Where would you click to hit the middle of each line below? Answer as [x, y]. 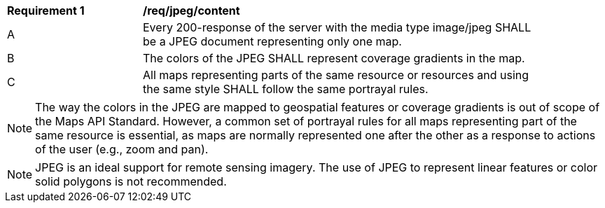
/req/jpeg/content [192, 11]
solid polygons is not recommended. [131, 181]
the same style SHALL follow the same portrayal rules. [286, 89]
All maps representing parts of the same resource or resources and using [336, 75]
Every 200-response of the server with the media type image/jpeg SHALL [337, 27]
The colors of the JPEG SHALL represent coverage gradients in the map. [334, 58]
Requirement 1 [46, 11]
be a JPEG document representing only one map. [272, 41]
